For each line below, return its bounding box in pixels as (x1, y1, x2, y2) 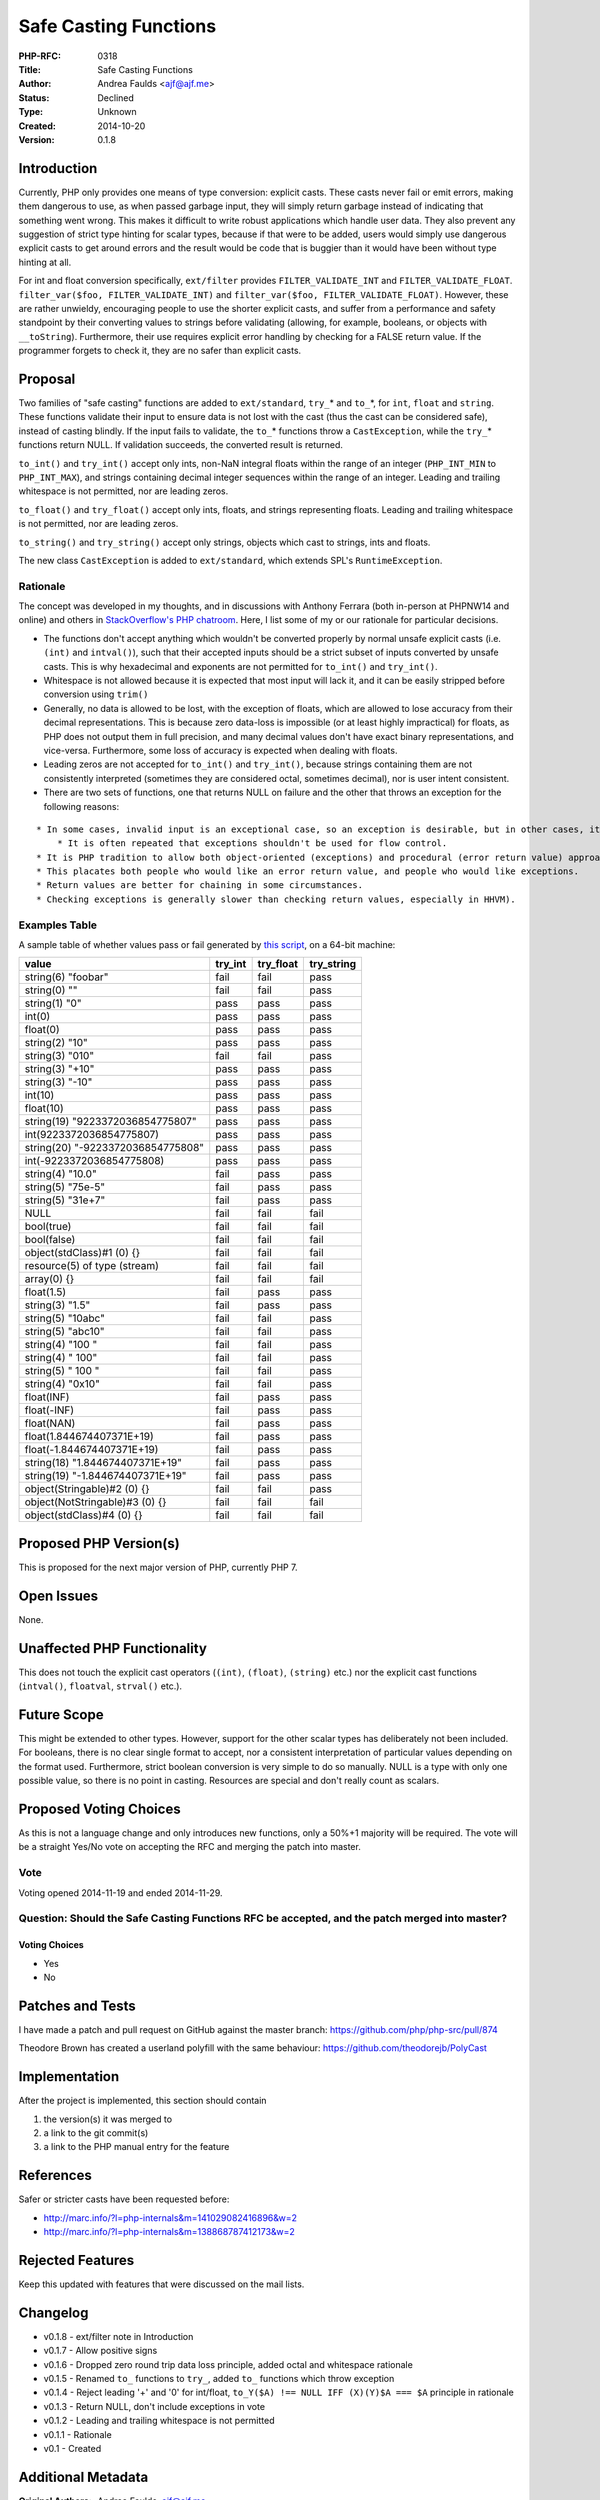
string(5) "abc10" (24, 1325, 105, 1339)
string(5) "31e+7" (24, 1193, 106, 1207)
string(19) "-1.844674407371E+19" (24, 1469, 187, 1483)
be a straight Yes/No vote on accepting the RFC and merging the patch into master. (18, 1841, 362, 1853)
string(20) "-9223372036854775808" (24, 1141, 205, 1155)
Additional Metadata (18, 2468, 149, 2485)
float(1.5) (24, 1285, 67, 1299)
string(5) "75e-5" (24, 1180, 105, 1194)
